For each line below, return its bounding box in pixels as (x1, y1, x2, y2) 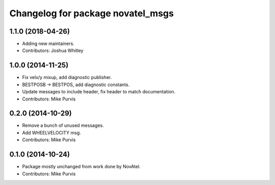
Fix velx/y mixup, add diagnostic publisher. (22, 74, 112, 81)
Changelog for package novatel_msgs (9, 8, 174, 19)
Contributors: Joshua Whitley (22, 47, 84, 54)
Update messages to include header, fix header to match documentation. (22, 89, 176, 95)
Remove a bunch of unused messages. (22, 122, 104, 128)
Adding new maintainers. (22, 41, 75, 47)
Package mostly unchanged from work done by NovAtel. (22, 164, 141, 170)
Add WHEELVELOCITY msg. (22, 129, 81, 136)
